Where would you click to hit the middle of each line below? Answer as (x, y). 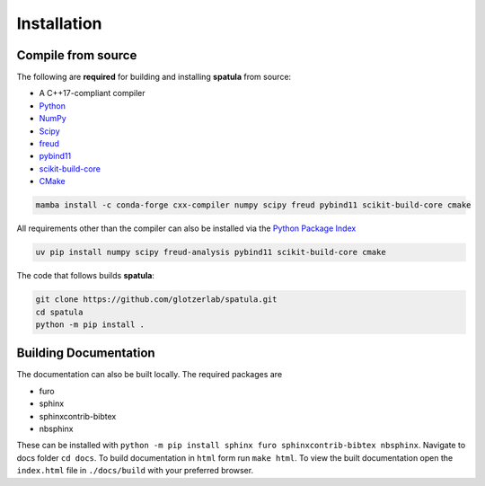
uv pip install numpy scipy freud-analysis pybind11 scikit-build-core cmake (211, 252)
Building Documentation (86, 353)
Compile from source (77, 55)
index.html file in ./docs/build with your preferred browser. (135, 471)
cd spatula (59, 312)
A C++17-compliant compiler (92, 93)
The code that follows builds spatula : (85, 276)
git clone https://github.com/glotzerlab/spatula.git (156, 300)
